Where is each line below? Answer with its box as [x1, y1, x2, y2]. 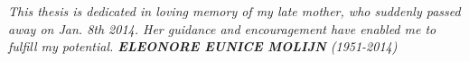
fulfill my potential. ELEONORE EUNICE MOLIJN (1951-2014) [8, 37, 398, 56]
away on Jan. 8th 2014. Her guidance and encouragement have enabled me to [8, 19, 436, 38]
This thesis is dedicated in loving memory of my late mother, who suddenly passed [8, 2, 461, 21]
